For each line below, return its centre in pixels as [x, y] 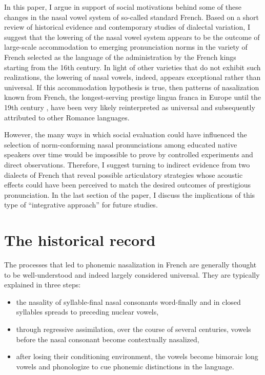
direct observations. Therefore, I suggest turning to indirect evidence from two [127, 164]
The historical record [80, 240]
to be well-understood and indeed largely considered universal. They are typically [132, 274]
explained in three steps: [43, 285]
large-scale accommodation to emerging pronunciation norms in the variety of [126, 47]
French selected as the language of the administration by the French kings [120, 57]
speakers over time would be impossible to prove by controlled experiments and [129, 154]
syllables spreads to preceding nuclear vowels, [87, 312]
